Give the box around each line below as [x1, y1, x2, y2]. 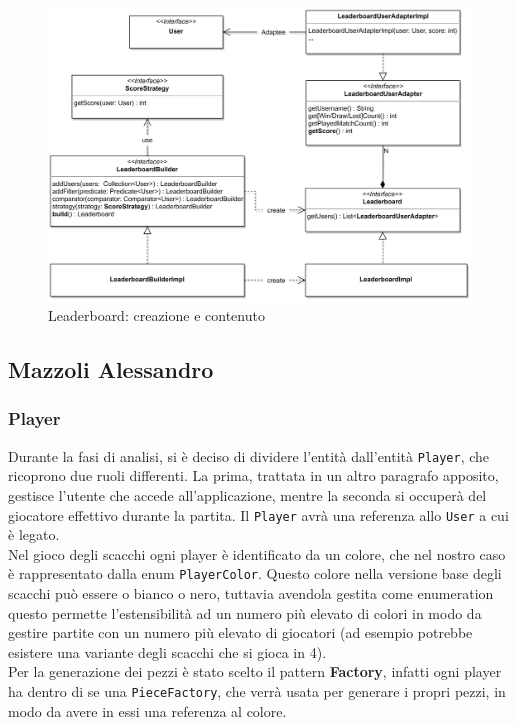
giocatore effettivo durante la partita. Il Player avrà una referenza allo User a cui [8, 504, 509, 525]
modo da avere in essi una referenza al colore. [8, 700, 287, 721]
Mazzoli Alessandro [8, 354, 214, 385]
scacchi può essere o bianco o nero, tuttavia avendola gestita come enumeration [8, 583, 494, 604]
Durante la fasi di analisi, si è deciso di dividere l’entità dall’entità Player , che [8, 445, 490, 466]
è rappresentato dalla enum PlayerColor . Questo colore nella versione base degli [8, 563, 502, 584]
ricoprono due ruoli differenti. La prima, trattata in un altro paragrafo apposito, [8, 465, 499, 486]
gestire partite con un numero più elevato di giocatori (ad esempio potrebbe [8, 622, 473, 643]
